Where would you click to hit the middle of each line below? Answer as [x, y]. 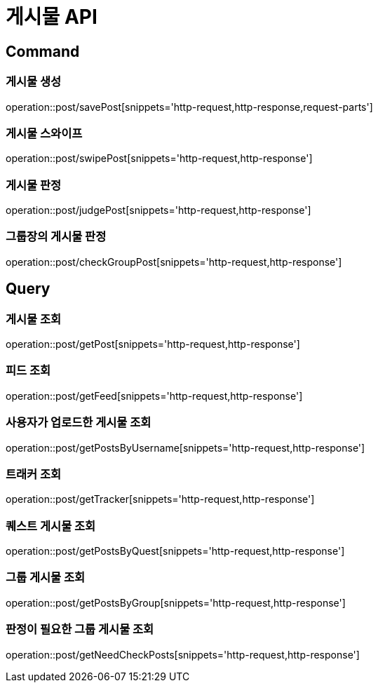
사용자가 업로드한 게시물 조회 [79, 423]
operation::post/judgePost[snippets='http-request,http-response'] [158, 210]
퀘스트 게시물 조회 [51, 526]
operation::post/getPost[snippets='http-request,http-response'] [153, 344]
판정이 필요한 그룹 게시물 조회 [80, 629]
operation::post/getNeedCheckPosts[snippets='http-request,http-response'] [183, 654]
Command [43, 51]
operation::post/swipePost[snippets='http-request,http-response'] [159, 158]
